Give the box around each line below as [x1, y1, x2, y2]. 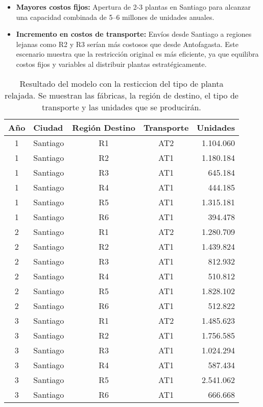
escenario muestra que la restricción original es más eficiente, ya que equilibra [16, 49, 259, 59]
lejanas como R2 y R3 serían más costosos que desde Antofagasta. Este [16, 38, 239, 49]
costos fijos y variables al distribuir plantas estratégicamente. [16, 58, 207, 69]
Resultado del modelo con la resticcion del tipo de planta [19, 77, 224, 89]
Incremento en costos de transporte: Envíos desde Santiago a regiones [16, 29, 252, 39]
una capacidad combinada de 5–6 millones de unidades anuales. [16, 11, 214, 22]
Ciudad [33, 121, 63, 133]
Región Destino [72, 121, 135, 133]
